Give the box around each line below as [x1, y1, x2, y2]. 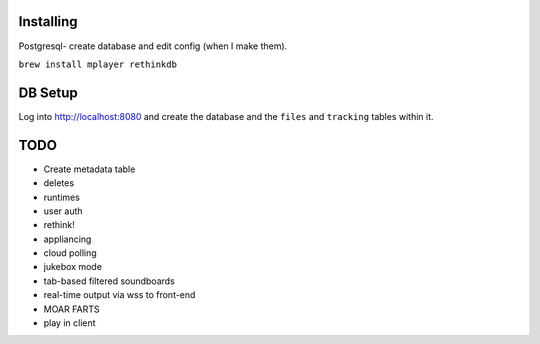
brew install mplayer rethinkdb [18, 58, 177, 70]
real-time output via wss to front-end [43, 289, 196, 301]
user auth [43, 205, 84, 217]
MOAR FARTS [43, 303, 100, 315]
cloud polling [43, 247, 97, 259]
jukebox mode [43, 261, 102, 273]
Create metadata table [43, 163, 136, 175]
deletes [43, 177, 75, 189]
